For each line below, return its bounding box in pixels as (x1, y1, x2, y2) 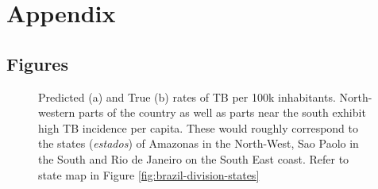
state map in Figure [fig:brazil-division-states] (38, 166, 260, 183)
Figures (6, 51, 68, 75)
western (38, 104, 75, 121)
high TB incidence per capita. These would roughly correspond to (38, 119, 359, 136)
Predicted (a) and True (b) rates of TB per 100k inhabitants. (38, 88, 336, 105)
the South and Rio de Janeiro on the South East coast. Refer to (38, 150, 349, 167)
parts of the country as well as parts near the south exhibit (79, 104, 366, 121)
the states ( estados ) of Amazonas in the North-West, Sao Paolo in (38, 135, 359, 152)
